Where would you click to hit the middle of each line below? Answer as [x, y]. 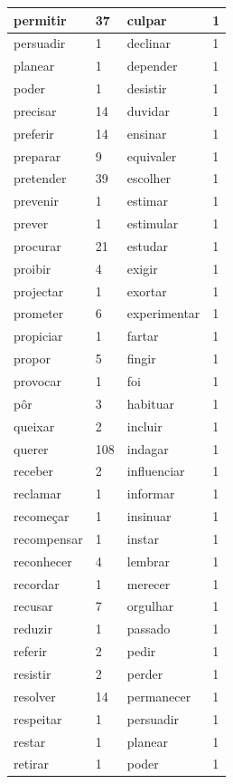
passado [149, 629]
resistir [33, 673]
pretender [40, 178]
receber [34, 471]
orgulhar [150, 606]
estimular [153, 223]
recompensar [48, 538]
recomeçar [42, 516]
